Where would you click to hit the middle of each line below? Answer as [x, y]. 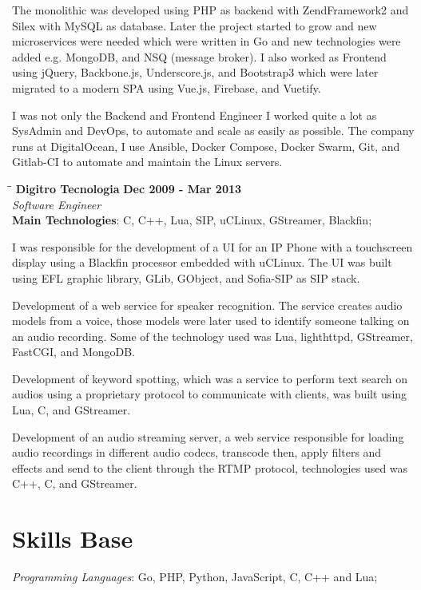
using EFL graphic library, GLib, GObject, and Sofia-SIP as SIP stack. [186, 277]
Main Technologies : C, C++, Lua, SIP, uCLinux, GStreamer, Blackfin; [192, 220]
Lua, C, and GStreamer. [71, 410]
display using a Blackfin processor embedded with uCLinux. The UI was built [202, 262]
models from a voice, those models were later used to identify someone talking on [211, 321]
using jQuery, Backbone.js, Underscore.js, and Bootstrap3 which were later [195, 72]
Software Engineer [57, 204]
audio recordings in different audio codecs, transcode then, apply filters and [197, 452]
